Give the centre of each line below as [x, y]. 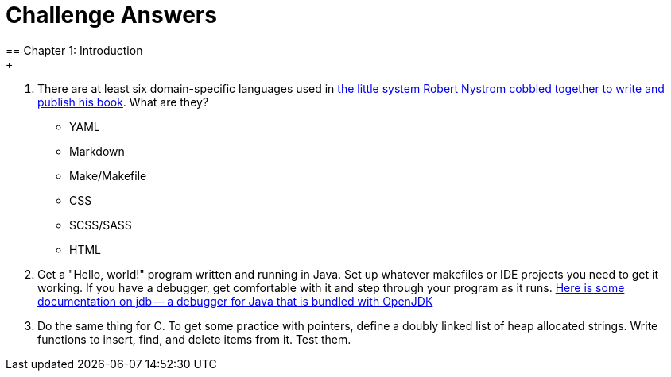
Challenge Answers [111, 15]
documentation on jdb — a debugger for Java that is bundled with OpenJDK [235, 301]
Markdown [97, 151]
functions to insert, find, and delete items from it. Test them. [194, 339]
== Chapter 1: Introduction [74, 50]
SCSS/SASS [101, 225]
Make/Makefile [108, 175]
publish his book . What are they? [123, 102]
